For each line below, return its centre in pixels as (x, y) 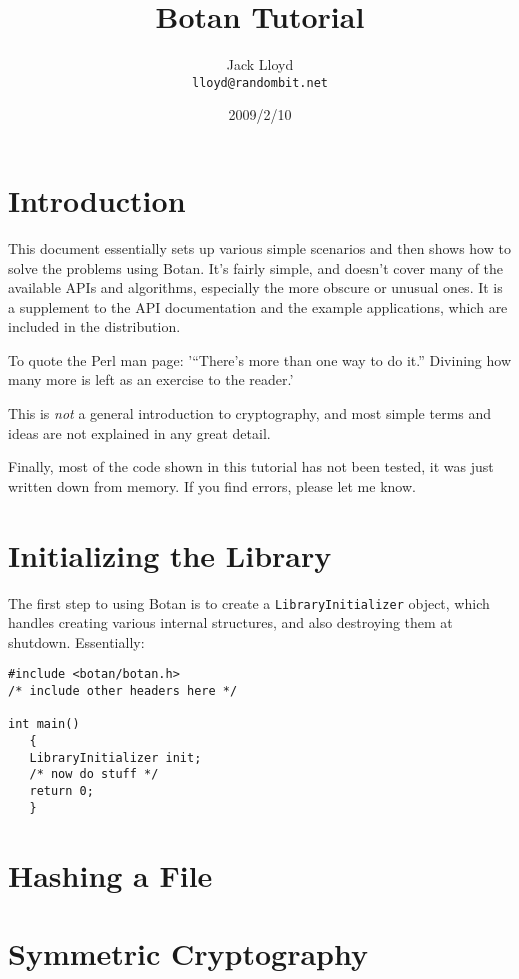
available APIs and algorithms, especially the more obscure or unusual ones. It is (255, 287)
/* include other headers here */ (123, 691)
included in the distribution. (94, 326)
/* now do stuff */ (94, 774)
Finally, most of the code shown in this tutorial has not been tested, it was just (251, 466)
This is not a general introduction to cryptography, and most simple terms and (250, 413)
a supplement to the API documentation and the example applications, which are (258, 306)
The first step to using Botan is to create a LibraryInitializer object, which (249, 602)
